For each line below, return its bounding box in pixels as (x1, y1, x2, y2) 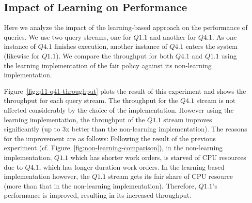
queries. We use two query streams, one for (4, 31, 131, 42)
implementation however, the (4, 171, 90, 181)
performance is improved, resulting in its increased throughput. (4, 190, 191, 200)
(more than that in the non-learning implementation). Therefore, (4, 180, 196, 190)
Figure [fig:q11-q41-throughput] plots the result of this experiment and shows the (4, 86, 246, 96)
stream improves (163, 114, 212, 124)
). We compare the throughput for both (56, 50, 173, 60)
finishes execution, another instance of (54, 41, 167, 51)
